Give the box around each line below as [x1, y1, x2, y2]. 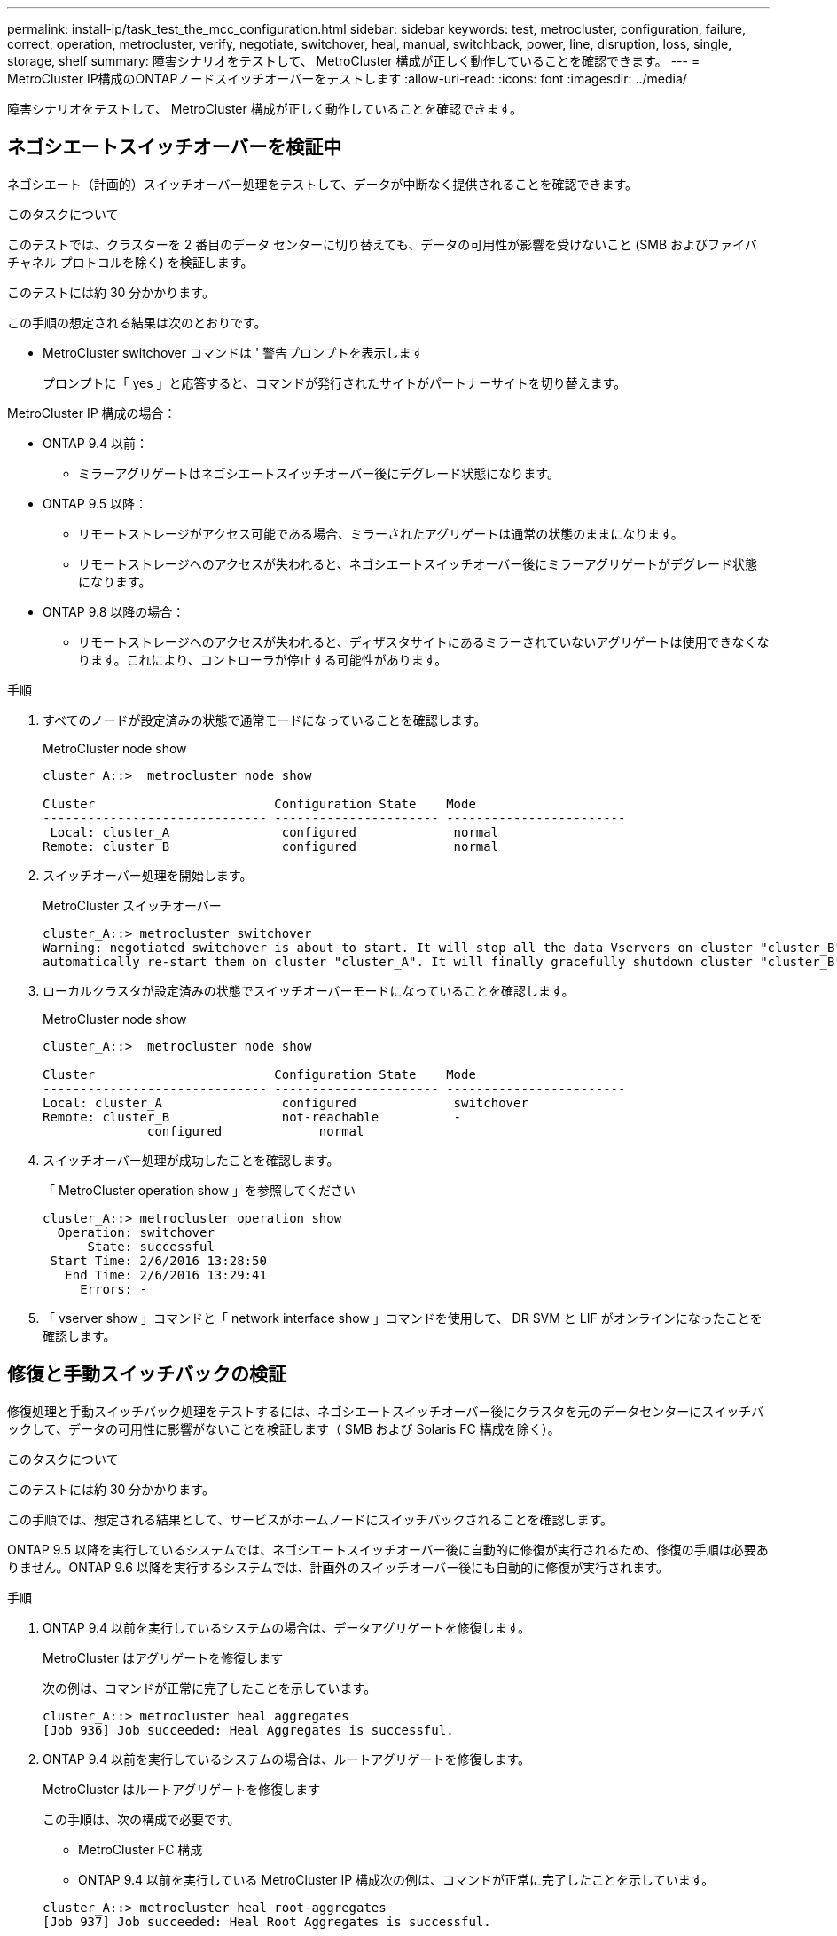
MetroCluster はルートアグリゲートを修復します [43, 1781, 321, 1797]
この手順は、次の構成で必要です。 [43, 1811, 240, 1827]
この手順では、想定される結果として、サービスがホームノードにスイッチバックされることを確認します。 [7, 1511, 614, 1527]
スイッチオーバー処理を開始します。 [43, 867, 253, 883]
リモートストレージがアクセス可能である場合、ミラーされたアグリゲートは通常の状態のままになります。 [78, 525, 684, 541]
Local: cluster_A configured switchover [43, 1095, 528, 1110]
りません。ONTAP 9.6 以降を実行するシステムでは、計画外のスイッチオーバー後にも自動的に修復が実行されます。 [7, 1559, 669, 1575]
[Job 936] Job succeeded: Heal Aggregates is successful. [43, 1722, 454, 1737]
